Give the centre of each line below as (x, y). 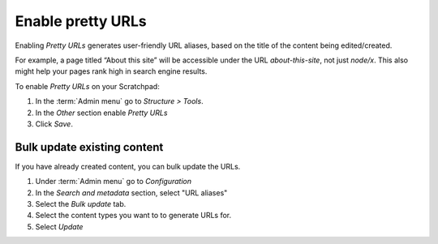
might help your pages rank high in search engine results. (111, 71)
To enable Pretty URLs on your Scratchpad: (87, 86)
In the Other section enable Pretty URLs (101, 113)
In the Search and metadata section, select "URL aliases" (131, 193)
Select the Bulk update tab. (81, 203)
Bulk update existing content (89, 147)
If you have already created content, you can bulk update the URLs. (128, 166)
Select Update (59, 226)
